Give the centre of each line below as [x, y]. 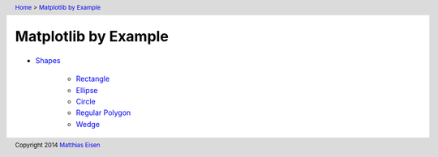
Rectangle [92, 79]
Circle [86, 102]
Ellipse [87, 90]
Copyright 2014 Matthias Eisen [58, 146]
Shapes [48, 60]
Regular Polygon [103, 112]
